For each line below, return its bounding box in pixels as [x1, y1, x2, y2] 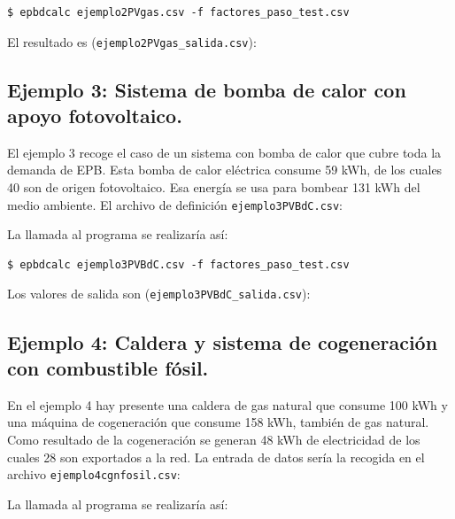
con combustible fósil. [7, 353, 209, 381]
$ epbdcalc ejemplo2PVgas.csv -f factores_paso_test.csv [7, 6, 350, 19]
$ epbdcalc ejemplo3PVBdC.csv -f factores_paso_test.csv [7, 258, 350, 271]
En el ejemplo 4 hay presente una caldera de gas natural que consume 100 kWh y [7, 395, 448, 414]
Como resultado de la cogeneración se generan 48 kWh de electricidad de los [7, 430, 420, 448]
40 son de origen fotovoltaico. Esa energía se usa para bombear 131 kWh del [7, 178, 420, 197]
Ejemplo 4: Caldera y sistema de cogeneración [7, 328, 438, 355]
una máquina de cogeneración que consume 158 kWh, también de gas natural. [7, 413, 429, 431]
